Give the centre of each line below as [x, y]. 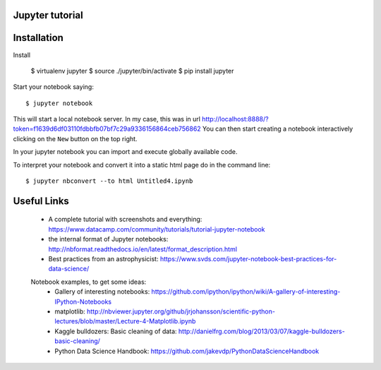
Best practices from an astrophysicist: [103, 259]
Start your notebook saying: [54, 87]
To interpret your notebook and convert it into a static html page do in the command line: [142, 165]
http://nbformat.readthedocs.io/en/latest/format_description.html [143, 249]
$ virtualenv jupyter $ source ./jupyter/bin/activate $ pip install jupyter [132, 71]
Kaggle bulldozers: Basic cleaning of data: [116, 331]
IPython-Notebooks [83, 302]
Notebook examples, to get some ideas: [89, 282]
